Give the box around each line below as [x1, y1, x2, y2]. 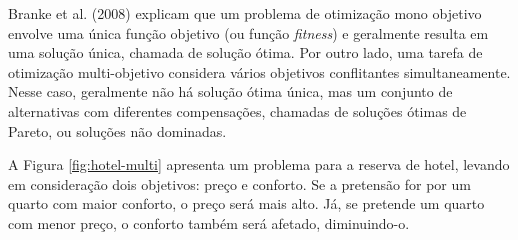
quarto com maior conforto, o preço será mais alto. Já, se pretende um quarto [8, 193, 485, 214]
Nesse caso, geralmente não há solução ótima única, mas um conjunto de [8, 81, 453, 102]
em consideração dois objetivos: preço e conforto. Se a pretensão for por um [8, 173, 471, 194]
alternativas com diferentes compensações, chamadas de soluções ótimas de [8, 100, 467, 121]
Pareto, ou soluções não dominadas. [8, 120, 227, 141]
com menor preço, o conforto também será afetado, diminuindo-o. [8, 212, 410, 233]
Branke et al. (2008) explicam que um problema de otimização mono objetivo [8, 3, 482, 23]
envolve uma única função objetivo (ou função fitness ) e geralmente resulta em [8, 22, 489, 43]
